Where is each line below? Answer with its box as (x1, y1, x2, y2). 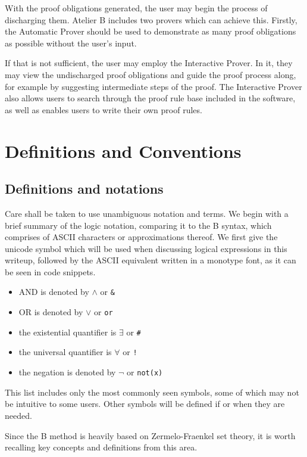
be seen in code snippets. (5, 265, 96, 278)
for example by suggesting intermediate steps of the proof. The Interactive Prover (5, 80, 302, 92)
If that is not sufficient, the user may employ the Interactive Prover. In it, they (5, 57, 293, 69)
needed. (5, 409, 32, 421)
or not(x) (127, 366, 163, 378)
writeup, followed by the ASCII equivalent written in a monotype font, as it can (5, 254, 296, 266)
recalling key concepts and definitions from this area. (5, 441, 198, 453)
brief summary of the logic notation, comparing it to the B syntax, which (5, 219, 272, 231)
